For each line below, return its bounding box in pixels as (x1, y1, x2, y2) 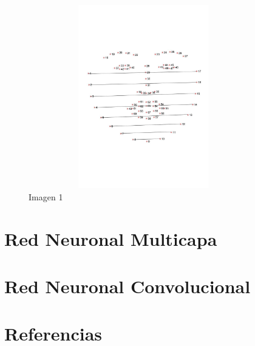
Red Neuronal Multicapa (4, 226, 217, 251)
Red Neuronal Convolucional (4, 274, 251, 299)
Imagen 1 (29, 190, 63, 203)
